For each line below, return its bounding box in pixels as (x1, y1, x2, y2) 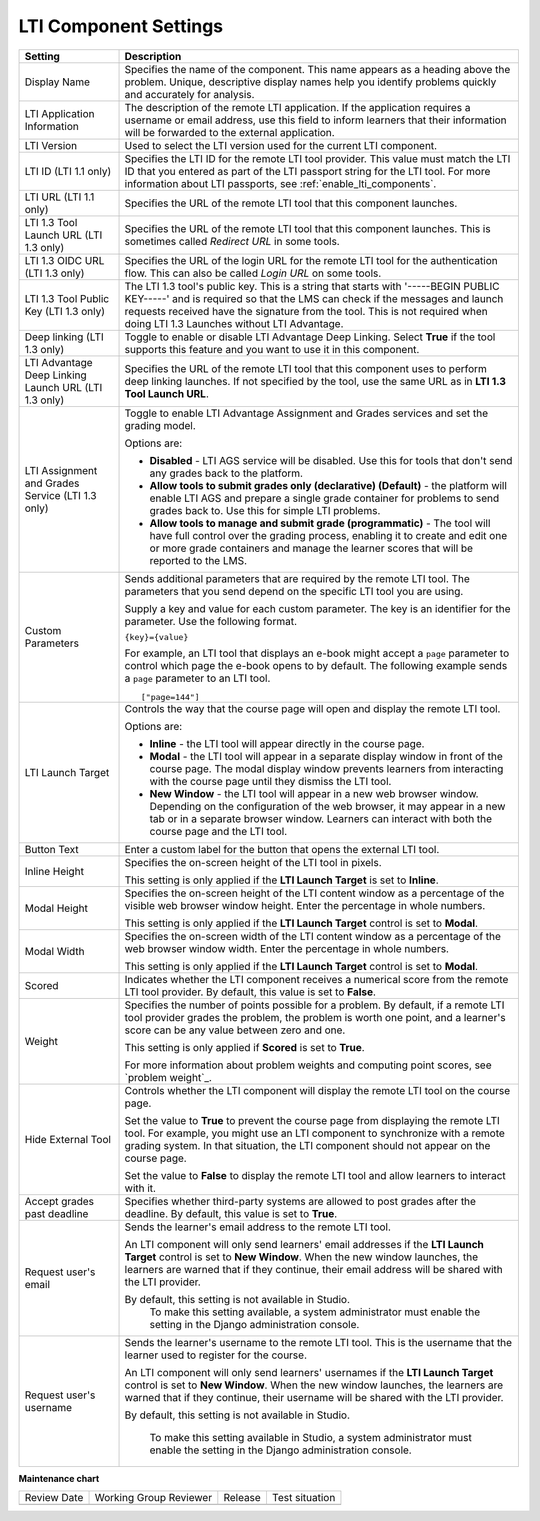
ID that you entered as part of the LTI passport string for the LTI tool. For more (124, 164, 491, 178)
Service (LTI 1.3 (24, 488, 97, 502)
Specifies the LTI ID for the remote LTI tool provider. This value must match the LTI (124, 151, 511, 165)
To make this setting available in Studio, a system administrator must (149, 1430, 472, 1444)
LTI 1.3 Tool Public (24, 291, 110, 305)
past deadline (24, 1206, 89, 1220)
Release (223, 1490, 262, 1504)
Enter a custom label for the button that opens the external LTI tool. (124, 842, 440, 856)
